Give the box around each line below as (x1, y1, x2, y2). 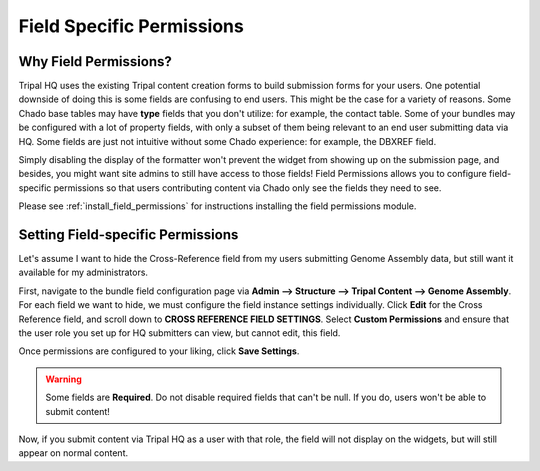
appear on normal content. (18, 447, 129, 459)
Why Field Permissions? (18, 53, 172, 70)
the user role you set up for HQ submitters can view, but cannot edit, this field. (18, 327, 341, 339)
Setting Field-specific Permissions (18, 226, 239, 243)
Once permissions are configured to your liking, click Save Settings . (18, 345, 300, 357)
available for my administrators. (18, 266, 149, 279)
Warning (45, 373, 82, 385)
